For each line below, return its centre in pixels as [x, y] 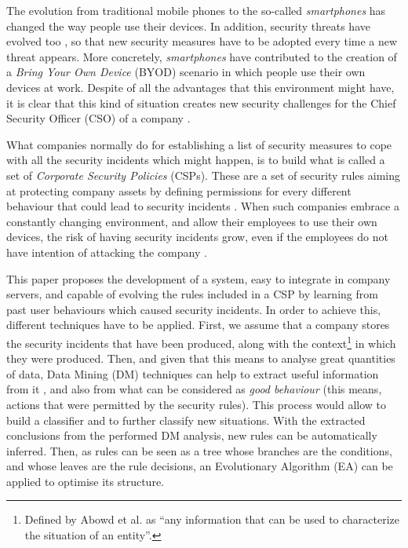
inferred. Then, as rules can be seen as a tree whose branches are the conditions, [199, 450]
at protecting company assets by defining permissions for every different [179, 190]
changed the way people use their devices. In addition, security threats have [188, 26]
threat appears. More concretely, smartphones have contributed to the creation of [202, 56]
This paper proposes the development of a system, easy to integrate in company [199, 278]
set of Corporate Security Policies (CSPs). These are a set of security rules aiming [203, 175]
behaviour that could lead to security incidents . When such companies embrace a [203, 206]
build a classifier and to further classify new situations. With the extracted [186, 420]
